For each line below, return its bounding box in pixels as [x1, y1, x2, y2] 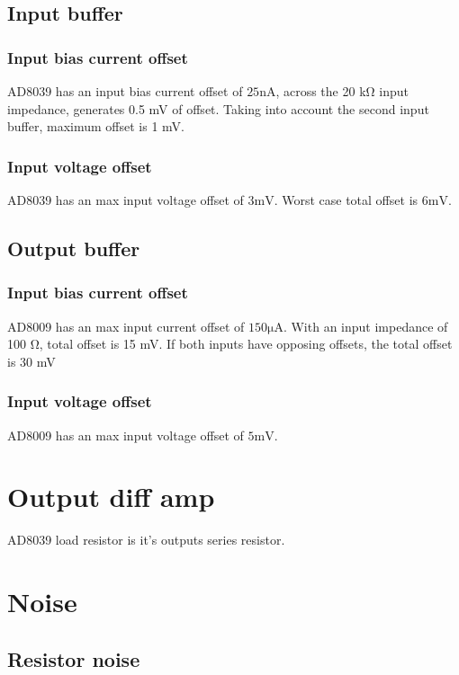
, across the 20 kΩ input [275, 82, 409, 100]
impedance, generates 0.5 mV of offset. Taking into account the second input [7, 99, 429, 118]
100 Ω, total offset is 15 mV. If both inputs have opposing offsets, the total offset [7, 334, 453, 353]
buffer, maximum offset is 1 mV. [7, 117, 184, 136]
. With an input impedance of [283, 316, 448, 335]
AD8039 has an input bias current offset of [7, 82, 243, 100]
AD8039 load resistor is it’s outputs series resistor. [7, 530, 285, 549]
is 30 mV [7, 351, 56, 370]
